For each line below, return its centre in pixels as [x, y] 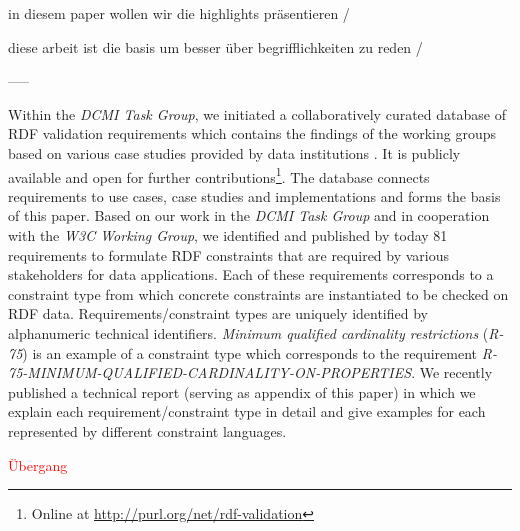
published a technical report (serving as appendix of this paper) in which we [242, 391]
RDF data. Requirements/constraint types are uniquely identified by [218, 313]
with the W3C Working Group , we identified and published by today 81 [228, 235]
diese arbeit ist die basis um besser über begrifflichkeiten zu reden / [215, 46]
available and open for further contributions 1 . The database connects [219, 175]
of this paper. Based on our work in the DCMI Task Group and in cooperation [249, 215]
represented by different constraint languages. [147, 430]
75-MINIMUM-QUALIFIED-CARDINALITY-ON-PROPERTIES [210, 372]
